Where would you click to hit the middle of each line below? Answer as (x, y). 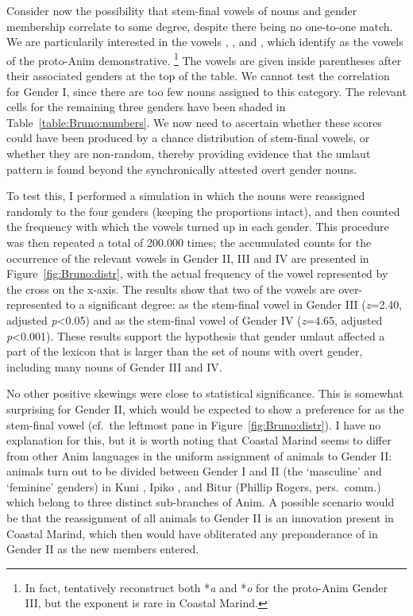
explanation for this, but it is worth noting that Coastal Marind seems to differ (199, 440)
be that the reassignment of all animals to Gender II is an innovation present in (200, 518)
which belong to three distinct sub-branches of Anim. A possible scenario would (201, 502)
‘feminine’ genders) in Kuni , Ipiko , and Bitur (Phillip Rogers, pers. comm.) (194, 486)
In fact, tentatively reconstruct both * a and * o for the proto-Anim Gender (206, 587)
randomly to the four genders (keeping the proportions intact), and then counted (203, 211)
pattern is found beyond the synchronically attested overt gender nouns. (182, 169)
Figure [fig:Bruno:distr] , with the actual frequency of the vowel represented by (197, 273)
